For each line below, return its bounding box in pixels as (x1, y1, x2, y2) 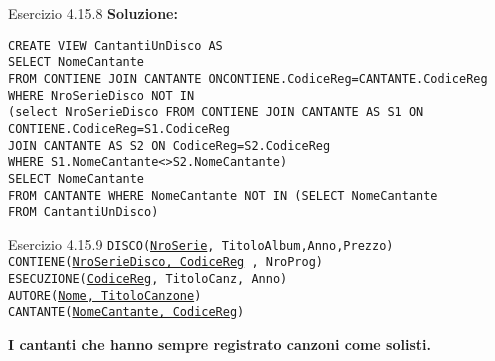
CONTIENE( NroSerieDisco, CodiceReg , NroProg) (8, 255, 323, 270)
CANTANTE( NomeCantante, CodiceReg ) (8, 305, 245, 320)
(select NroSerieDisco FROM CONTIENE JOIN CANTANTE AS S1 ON (8, 105, 424, 120)
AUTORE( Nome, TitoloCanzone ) (8, 288, 202, 303)
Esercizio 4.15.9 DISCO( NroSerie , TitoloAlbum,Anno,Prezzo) (8, 233, 394, 254)
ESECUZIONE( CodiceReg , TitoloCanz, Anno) (8, 272, 288, 287)
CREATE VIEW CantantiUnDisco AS (8, 38, 223, 53)
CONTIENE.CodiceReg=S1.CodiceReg (8, 121, 230, 136)
